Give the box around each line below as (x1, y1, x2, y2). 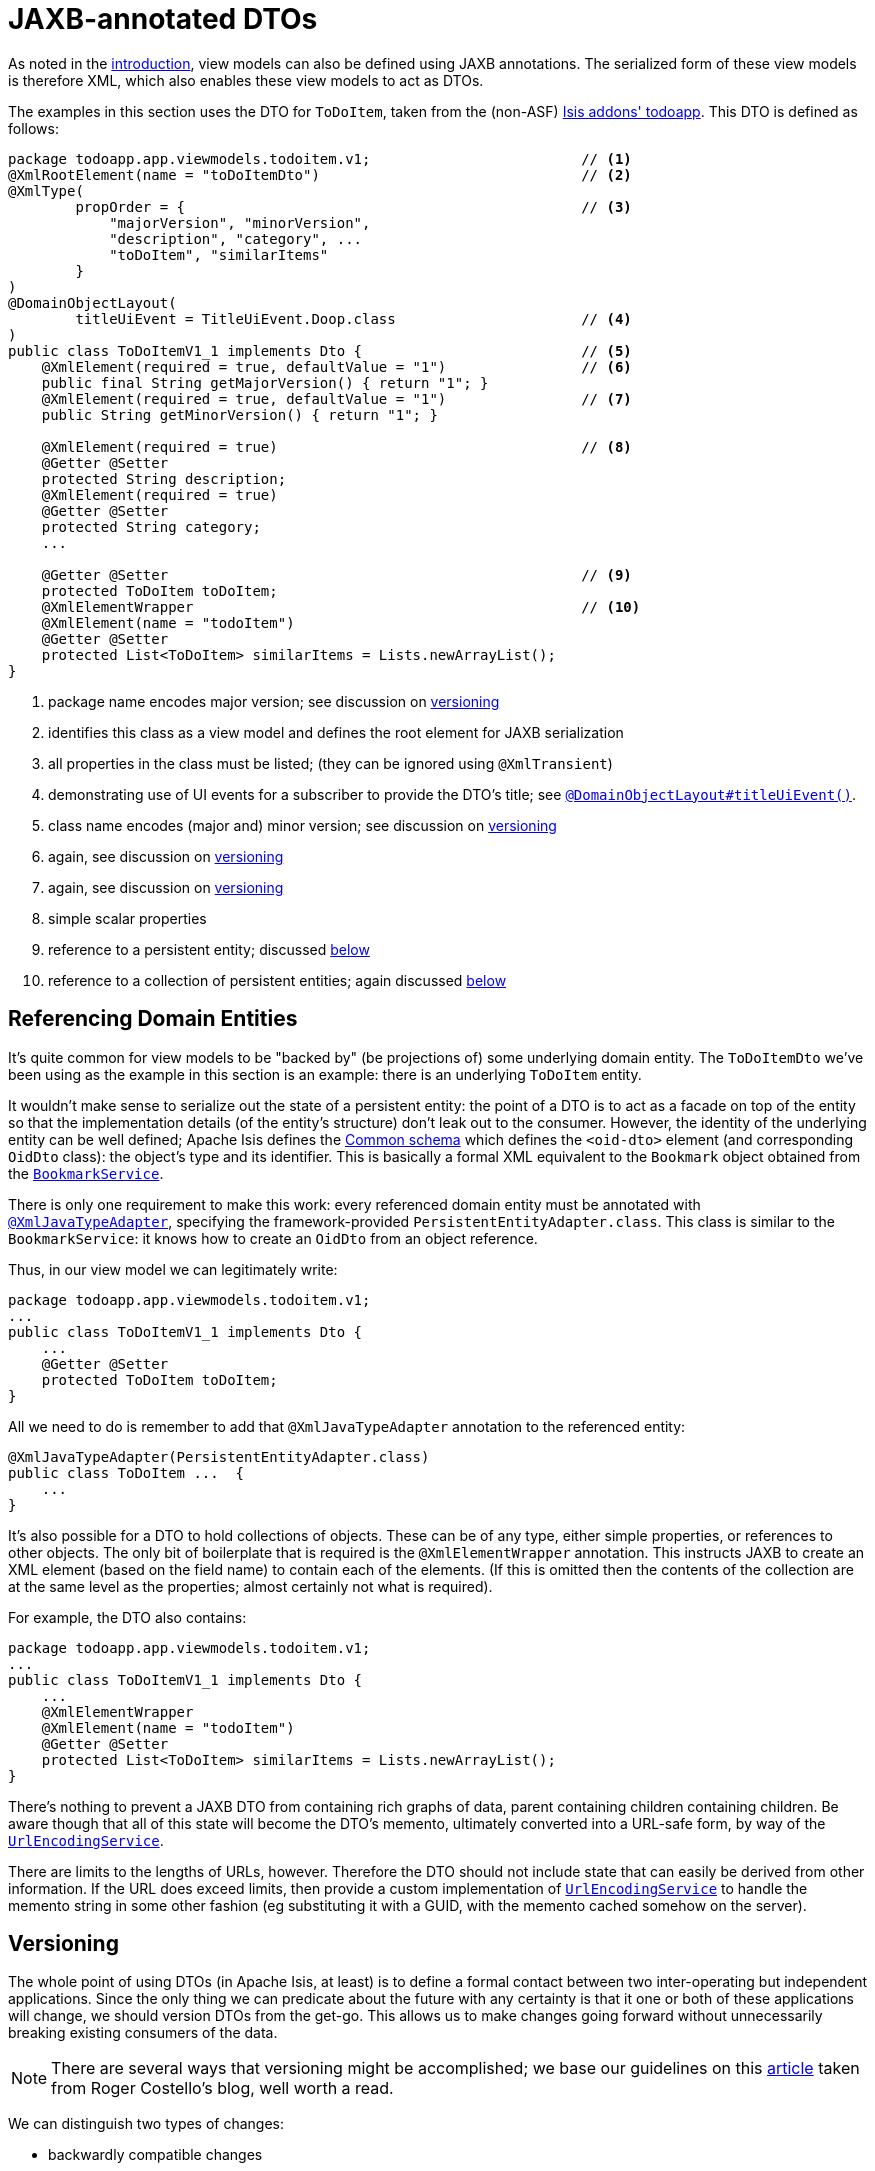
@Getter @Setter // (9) (41, 566, 632, 583)
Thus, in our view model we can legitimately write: (8, 1260, 338, 1278)
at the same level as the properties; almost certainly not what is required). (8, 1577, 493, 1595)
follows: (8, 119, 59, 137)
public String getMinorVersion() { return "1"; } (41, 406, 438, 423)
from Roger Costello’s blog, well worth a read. (51, 2078, 394, 2099)
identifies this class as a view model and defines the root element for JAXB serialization (48, 723, 624, 741)
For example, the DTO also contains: (8, 1608, 247, 1626)
